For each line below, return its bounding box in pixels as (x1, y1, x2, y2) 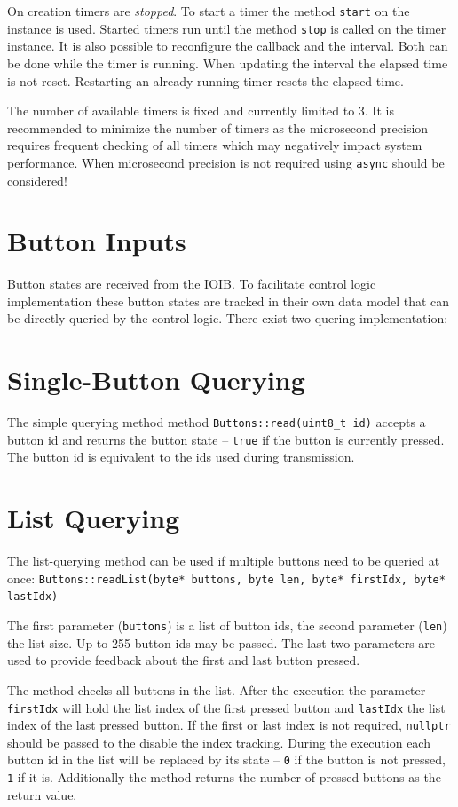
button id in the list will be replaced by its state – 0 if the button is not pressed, (7, 750, 446, 769)
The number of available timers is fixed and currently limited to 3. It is (7, 101, 394, 120)
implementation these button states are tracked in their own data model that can (7, 291, 450, 310)
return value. (7, 785, 77, 803)
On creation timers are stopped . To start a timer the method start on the (7, 2, 410, 20)
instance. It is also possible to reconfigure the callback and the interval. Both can (7, 36, 448, 55)
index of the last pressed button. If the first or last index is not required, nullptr (7, 716, 451, 734)
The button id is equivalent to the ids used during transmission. (7, 447, 355, 466)
